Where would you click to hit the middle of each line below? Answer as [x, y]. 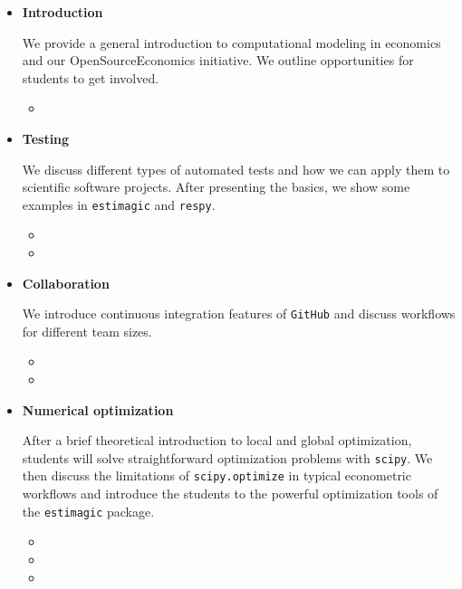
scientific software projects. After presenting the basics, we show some [216, 187]
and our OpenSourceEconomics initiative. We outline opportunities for [218, 60]
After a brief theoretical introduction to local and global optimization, [217, 440]
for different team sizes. [87, 331]
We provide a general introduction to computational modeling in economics [231, 42]
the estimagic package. [88, 511]
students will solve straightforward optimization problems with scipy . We [227, 457]
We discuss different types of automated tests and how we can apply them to [236, 169]
